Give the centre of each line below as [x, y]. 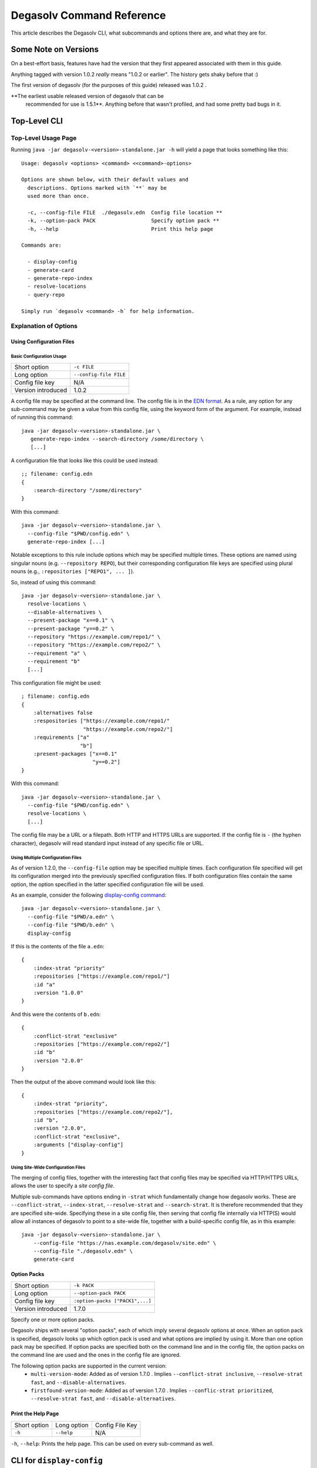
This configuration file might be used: [56, 683]
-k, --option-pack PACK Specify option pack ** [123, 221]
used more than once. [58, 196]
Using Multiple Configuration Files [46, 858]
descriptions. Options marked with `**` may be [97, 188]
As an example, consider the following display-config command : [89, 895]
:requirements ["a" [61, 738]
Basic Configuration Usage [39, 356]
